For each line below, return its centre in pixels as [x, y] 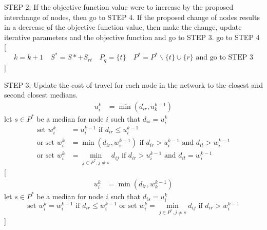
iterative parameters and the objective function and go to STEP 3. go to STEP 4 [132, 37]
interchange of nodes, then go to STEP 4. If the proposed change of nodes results [132, 17]
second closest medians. [41, 95]
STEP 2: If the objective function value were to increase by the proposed [119, 7]
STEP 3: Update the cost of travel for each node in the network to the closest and [133, 84]
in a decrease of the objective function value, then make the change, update [123, 27]
